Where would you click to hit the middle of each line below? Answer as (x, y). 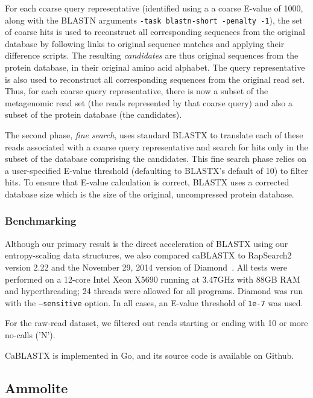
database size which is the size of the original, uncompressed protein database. (150, 194)
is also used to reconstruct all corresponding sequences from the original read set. (155, 79)
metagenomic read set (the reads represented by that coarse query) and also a (149, 102)
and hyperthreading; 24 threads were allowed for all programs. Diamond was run (154, 291)
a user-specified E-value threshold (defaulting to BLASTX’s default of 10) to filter (156, 170)
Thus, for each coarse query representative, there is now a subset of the (137, 91)
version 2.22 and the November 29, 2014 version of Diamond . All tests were (146, 267)
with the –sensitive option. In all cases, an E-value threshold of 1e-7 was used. (154, 302)
